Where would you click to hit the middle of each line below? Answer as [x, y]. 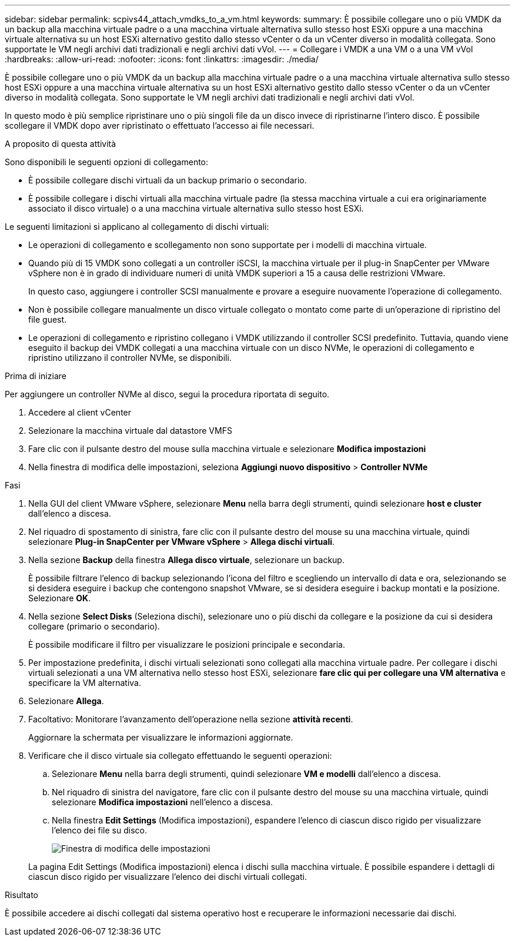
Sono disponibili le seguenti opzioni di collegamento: [107, 162]
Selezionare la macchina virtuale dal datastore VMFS [130, 431]
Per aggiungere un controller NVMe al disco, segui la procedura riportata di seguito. [167, 394]
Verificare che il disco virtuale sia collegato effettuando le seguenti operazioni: [180, 756]
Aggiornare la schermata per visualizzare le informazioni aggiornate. [161, 737]
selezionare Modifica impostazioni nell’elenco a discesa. [163, 802]
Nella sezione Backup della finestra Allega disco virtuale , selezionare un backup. [186, 560]
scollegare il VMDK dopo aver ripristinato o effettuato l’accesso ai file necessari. [160, 125]
